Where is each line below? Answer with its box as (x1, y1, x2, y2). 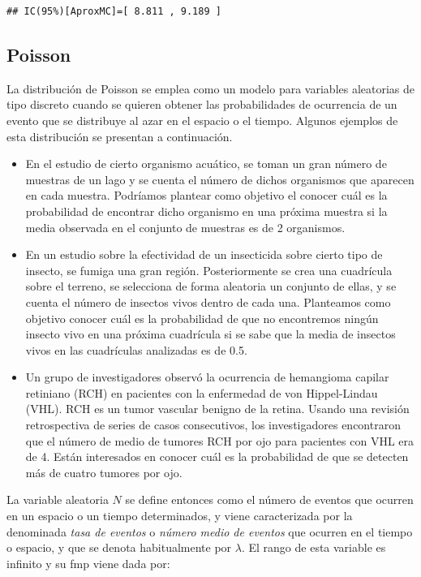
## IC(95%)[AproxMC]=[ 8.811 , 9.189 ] (6, 6, 221, 17)
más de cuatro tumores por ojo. (25, 463, 183, 480)
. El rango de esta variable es (241, 539, 386, 556)
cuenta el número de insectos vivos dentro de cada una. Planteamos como (25, 293, 391, 310)
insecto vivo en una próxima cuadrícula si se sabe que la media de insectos (25, 325, 396, 342)
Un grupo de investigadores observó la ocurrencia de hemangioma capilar (25, 368, 389, 385)
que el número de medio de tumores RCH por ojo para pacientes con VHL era (25, 432, 415, 449)
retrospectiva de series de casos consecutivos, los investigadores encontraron (25, 416, 401, 433)
